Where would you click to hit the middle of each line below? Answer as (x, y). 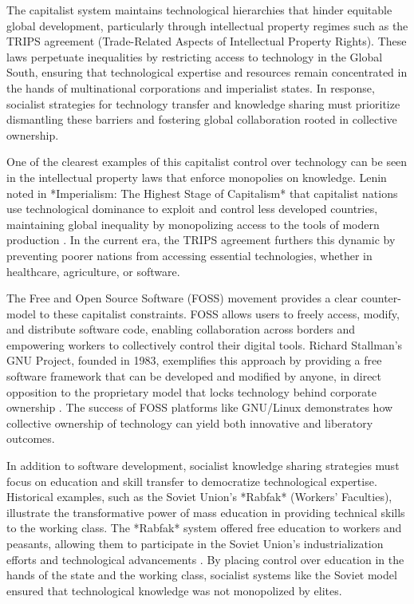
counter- (381, 298)
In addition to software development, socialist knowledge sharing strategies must (203, 466)
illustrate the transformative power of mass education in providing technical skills (206, 512)
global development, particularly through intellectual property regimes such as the (207, 25)
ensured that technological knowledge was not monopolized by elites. (174, 590)
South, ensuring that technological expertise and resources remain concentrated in (207, 72)
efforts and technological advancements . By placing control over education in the (205, 559)
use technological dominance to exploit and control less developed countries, (192, 209)
